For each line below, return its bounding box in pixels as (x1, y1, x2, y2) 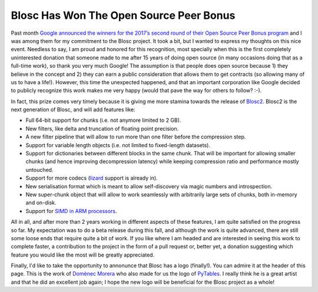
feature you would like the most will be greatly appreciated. (11, 251, 155, 258)
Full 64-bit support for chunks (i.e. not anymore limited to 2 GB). (25, 117, 181, 124)
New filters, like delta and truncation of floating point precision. (25, 125, 179, 132)
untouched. (25, 166, 54, 173)
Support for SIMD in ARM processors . (25, 207, 117, 214)
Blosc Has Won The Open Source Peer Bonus (11, 9, 236, 22)
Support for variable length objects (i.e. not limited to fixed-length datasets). (25, 141, 210, 148)
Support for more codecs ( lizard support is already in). (25, 174, 158, 182)
